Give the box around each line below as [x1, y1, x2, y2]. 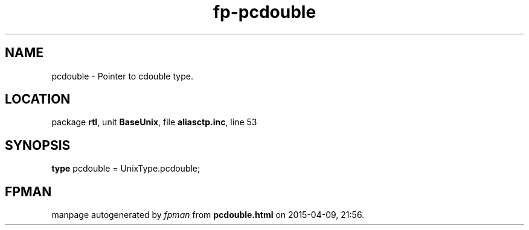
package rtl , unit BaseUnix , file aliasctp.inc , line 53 [51, 117, 257, 128]
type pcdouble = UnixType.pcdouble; [51, 163, 200, 174]
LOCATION [5, 92, 71, 107]
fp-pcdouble [213, 2, 316, 22]
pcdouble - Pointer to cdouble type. [51, 70, 193, 81]
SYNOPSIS [5, 137, 71, 153]
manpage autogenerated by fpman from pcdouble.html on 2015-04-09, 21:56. [51, 210, 365, 220]
